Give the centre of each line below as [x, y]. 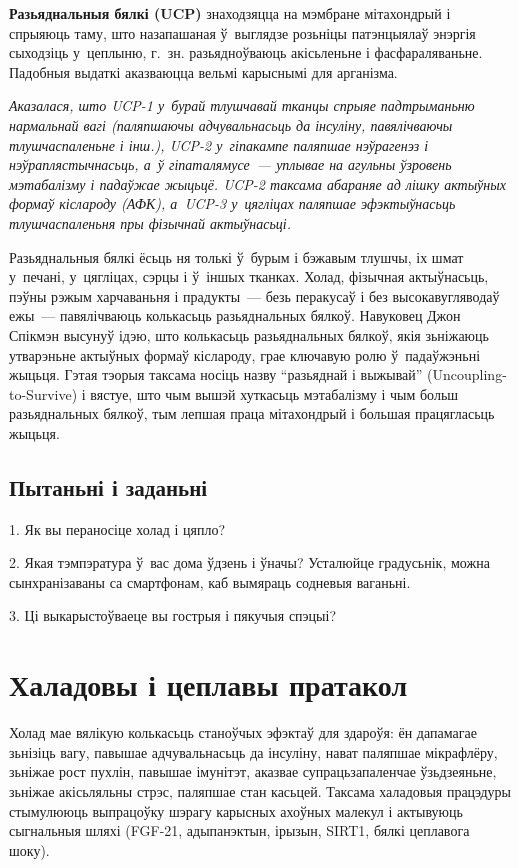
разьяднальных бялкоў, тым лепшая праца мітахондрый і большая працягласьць [252, 413]
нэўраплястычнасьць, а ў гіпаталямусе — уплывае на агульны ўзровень [230, 164]
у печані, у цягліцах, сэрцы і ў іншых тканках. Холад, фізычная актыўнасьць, [249, 276]
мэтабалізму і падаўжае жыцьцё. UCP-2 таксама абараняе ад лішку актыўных [257, 183]
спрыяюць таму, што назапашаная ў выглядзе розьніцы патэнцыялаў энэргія [242, 32]
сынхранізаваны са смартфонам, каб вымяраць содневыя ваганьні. [210, 581]
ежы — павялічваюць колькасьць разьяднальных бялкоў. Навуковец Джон [235, 315]
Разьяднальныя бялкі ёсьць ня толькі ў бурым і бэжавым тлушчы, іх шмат [236, 256]
